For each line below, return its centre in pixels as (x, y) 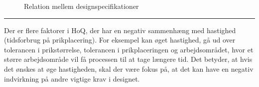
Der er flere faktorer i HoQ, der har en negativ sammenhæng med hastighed (120, 30)
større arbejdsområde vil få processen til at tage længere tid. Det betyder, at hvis (128, 59)
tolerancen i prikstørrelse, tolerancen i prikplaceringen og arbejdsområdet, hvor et (129, 49)
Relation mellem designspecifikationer (81, 6)
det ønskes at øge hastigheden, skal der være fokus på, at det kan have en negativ (129, 68)
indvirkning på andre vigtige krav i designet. (72, 78)
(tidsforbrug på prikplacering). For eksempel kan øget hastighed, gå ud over (120, 40)
